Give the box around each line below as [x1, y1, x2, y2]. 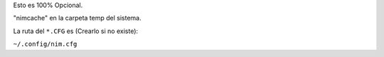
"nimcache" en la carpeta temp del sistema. [13, 14, 142, 23]
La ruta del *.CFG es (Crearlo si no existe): [13, 27, 139, 35]
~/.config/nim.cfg [13, 40, 78, 49]
